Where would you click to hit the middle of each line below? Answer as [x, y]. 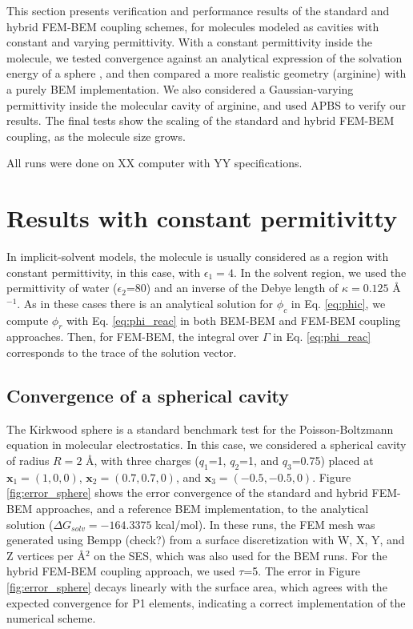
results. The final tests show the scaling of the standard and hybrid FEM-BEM [200, 120]
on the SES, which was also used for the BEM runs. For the [241, 555]
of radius [28, 461]
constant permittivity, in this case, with [104, 272]
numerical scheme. [51, 618]
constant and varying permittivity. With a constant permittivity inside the [189, 42]
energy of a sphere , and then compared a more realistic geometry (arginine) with [206, 73]
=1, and [259, 461]
